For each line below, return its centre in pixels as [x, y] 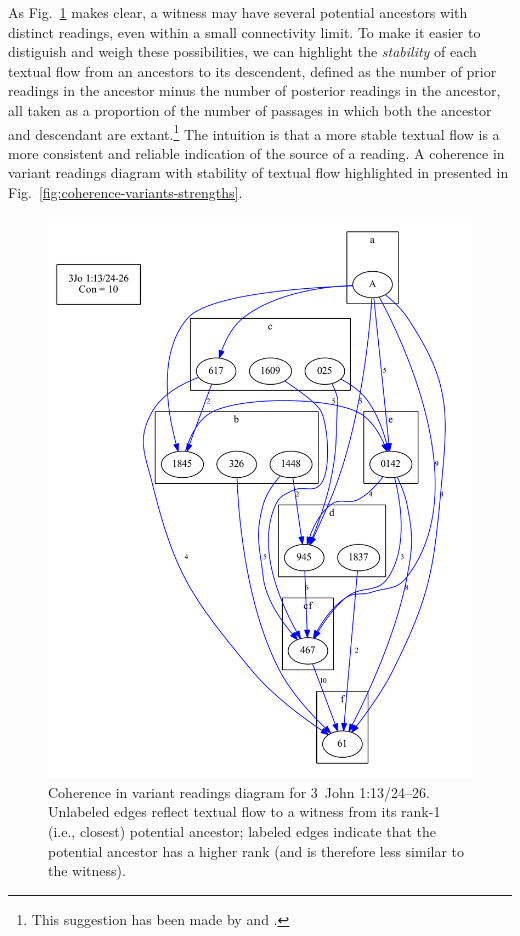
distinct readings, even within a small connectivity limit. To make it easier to [244, 31]
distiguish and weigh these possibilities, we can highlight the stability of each [242, 51]
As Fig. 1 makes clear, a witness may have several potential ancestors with [238, 12]
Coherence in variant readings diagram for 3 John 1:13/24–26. [239, 791]
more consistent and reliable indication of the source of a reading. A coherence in [256, 152]
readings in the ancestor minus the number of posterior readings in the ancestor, [254, 90]
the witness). [87, 870]
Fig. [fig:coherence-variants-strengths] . [125, 192]
